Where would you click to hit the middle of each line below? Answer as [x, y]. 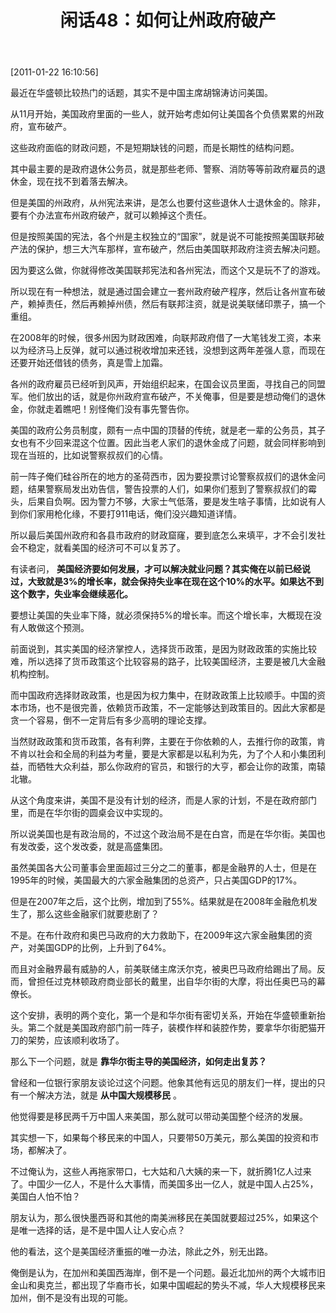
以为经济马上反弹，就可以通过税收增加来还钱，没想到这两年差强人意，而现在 [168, 350]
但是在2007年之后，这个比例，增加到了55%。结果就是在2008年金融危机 [160, 902]
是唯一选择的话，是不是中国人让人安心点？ [98, 1230]
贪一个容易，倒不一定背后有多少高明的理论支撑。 [111, 720]
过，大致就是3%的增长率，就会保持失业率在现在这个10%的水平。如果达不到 [167, 582]
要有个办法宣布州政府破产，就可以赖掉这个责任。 [111, 215]
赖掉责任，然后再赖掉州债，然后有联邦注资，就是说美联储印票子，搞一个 [176, 304]
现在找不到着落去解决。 [84, 182]
